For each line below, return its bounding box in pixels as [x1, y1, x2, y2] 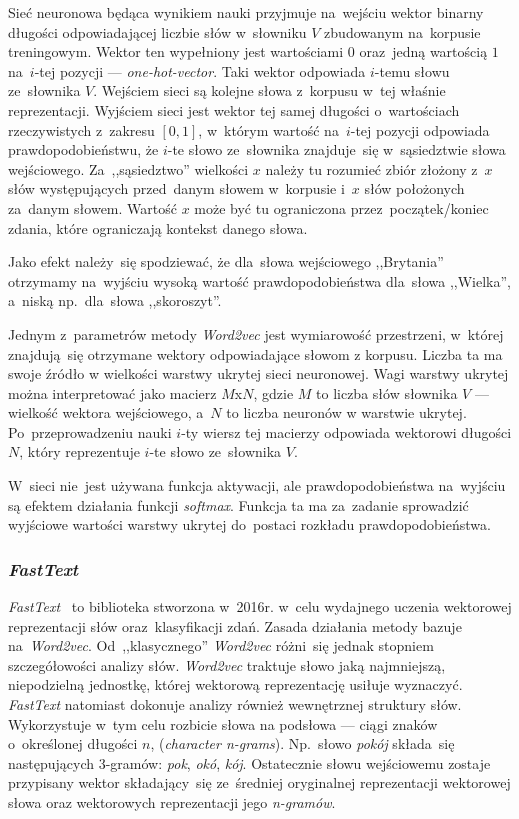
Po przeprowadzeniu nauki [8, 421, 172, 442]
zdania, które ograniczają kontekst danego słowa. [8, 217, 308, 238]
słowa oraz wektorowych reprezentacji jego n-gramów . [8, 792, 336, 812]
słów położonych [364, 178, 465, 199]
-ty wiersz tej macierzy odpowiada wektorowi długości [181, 421, 512, 442]
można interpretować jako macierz [8, 382, 217, 403]
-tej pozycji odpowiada [350, 119, 490, 140]
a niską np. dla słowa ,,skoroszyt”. [8, 290, 222, 311]
